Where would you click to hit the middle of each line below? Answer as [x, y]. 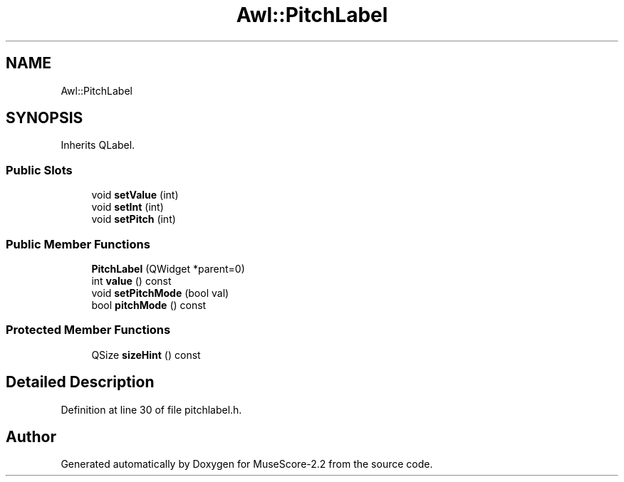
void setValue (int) [135, 195]
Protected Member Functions [88, 330]
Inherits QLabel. [98, 145]
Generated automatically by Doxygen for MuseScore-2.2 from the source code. [247, 464]
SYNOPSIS [45, 118]
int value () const [131, 281]
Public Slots [39, 170]
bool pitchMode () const [149, 305]
